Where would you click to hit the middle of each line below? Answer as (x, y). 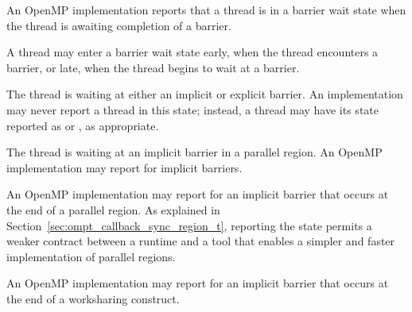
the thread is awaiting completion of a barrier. (119, 25)
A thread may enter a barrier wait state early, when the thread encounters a (192, 52)
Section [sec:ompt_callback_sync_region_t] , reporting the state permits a (189, 225)
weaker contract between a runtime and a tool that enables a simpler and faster (201, 241)
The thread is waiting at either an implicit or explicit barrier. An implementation (205, 94)
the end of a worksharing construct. (93, 298)
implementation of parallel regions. (91, 256)
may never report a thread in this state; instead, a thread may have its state (192, 109)
